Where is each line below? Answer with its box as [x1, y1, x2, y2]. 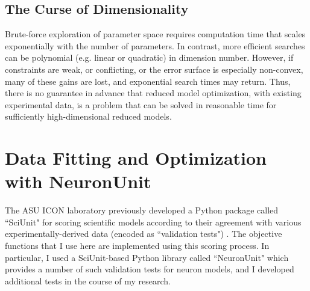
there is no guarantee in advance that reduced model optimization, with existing [5, 87, 302, 99]
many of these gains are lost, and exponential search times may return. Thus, [5, 75, 291, 87]
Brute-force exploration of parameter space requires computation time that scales [5, 28, 306, 40]
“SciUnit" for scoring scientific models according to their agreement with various [5, 215, 302, 228]
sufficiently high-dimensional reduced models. [5, 110, 172, 123]
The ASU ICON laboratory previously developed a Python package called [5, 204, 279, 216]
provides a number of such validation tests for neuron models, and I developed [5, 263, 294, 275]
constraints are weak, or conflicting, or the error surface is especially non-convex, [5, 63, 303, 75]
